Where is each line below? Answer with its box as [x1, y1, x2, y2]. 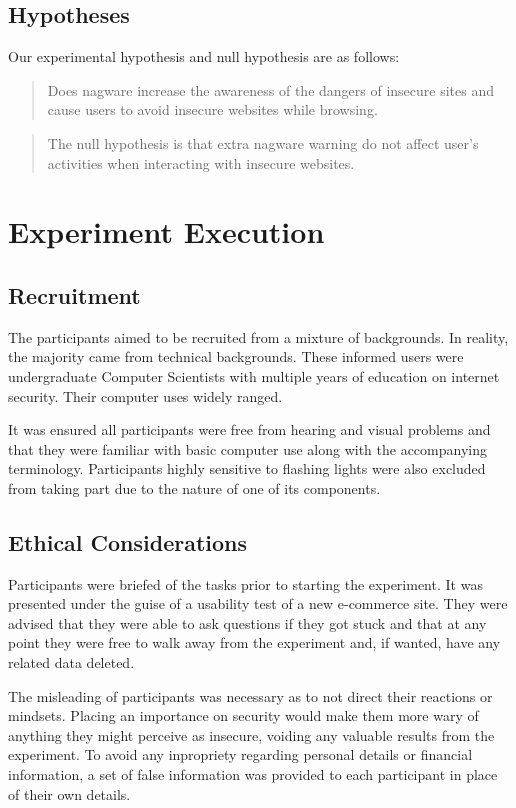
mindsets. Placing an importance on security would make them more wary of [8, 705, 479, 726]
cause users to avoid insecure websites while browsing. [47, 99, 378, 120]
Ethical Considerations [8, 526, 248, 557]
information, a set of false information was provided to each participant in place [8, 764, 498, 785]
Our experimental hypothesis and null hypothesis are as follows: [8, 46, 400, 67]
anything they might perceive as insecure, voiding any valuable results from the [8, 724, 495, 745]
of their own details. [8, 783, 131, 804]
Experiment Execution [8, 211, 325, 252]
